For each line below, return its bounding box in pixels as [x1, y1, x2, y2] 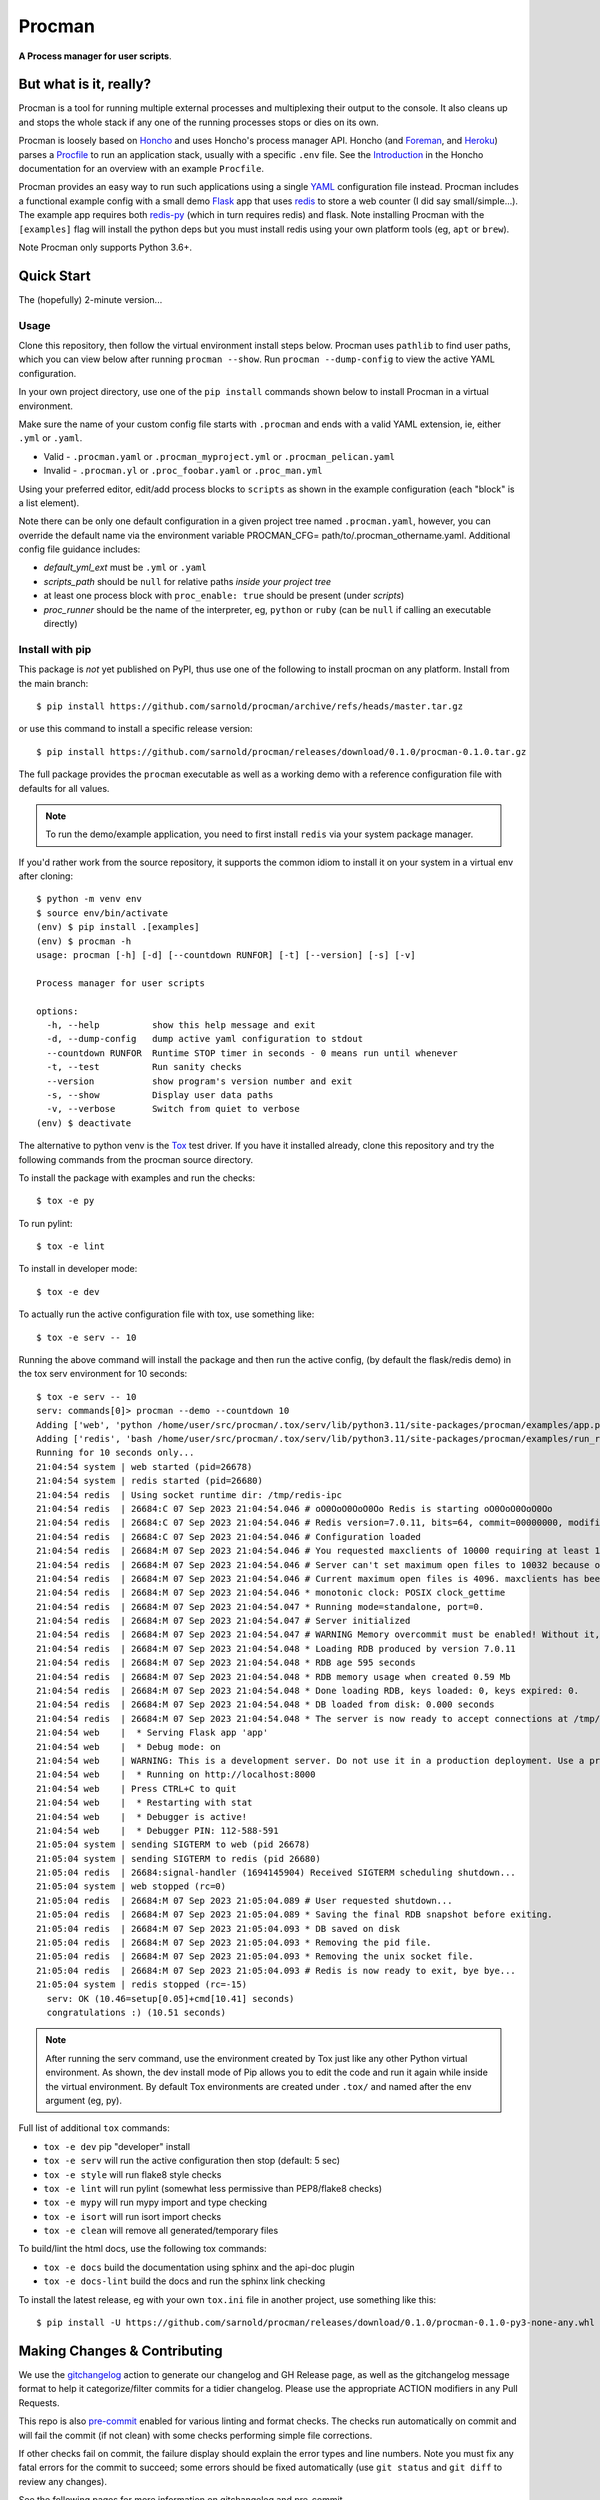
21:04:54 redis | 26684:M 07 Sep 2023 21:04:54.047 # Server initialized [36, 1615, 411, 1627]
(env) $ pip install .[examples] [36, 921, 200, 933]
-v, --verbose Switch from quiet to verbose [46, 1103, 300, 1115]
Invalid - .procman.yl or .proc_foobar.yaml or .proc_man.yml [43, 465, 323, 477]
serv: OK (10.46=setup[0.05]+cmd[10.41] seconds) [46, 1993, 295, 2004]
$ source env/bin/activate [36, 907, 169, 919]
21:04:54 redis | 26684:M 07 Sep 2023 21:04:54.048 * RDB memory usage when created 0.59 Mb [36, 1671, 511, 1682]
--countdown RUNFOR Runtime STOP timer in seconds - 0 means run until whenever [46, 1047, 459, 1059]
